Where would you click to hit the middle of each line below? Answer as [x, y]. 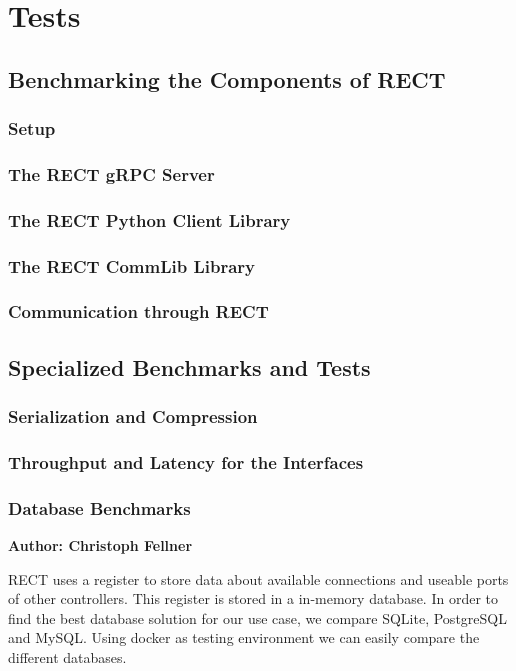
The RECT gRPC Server [111, 173]
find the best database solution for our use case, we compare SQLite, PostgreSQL [257, 617]
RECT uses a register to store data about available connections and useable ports [258, 578]
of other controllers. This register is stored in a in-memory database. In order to [253, 598]
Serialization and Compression [133, 416]
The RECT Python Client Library [149, 219]
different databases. [67, 657]
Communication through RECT [138, 311]
